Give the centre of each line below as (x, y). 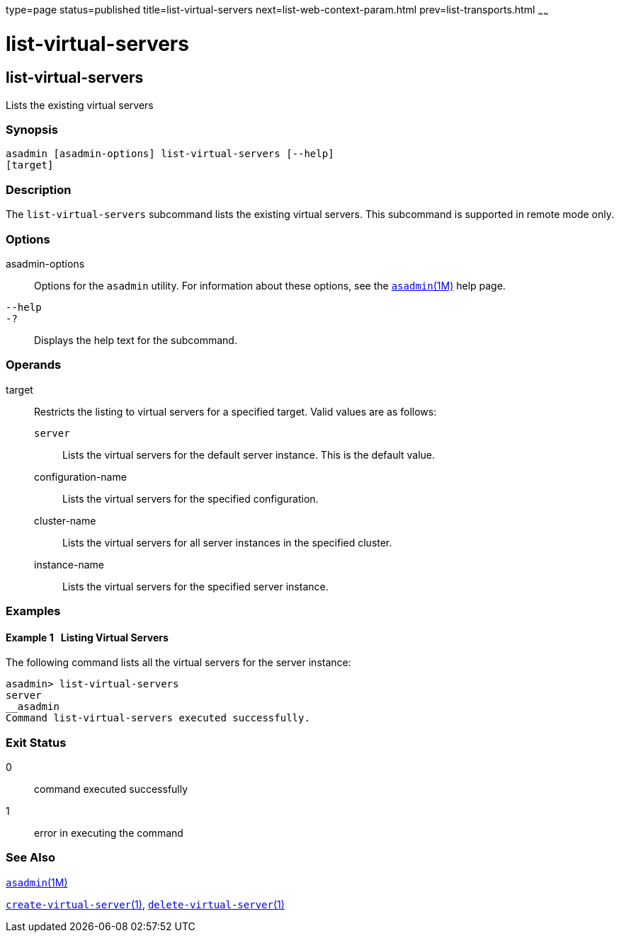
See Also (30, 858)
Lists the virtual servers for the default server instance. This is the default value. (249, 454)
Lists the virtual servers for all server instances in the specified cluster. (227, 542)
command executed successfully (111, 789)
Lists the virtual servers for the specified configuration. (191, 498)
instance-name (69, 564)
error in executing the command (109, 833)
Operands (34, 365)
